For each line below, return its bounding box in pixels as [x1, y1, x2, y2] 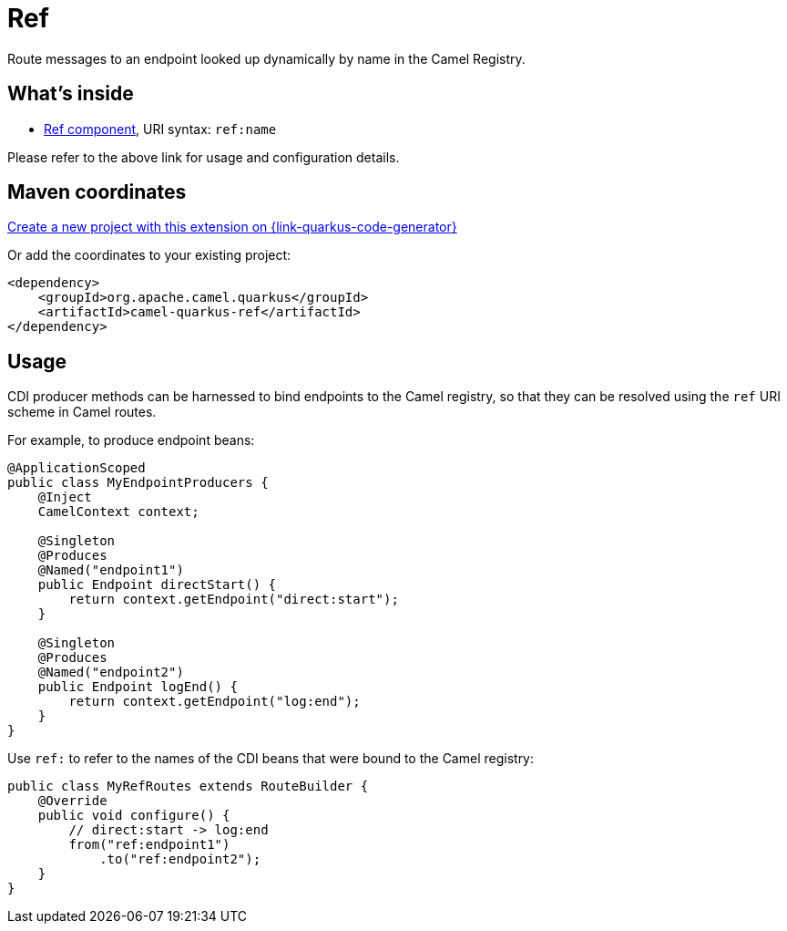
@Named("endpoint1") [37, 563, 184, 578]
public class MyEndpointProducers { [7, 475, 269, 491]
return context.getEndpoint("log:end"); [68, 694, 361, 709]
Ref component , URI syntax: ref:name [44, 120, 277, 137]
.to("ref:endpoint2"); [99, 852, 261, 867]
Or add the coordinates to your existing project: [7, 247, 291, 264]
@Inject [37, 490, 92, 505]
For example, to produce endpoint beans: [7, 432, 255, 449]
